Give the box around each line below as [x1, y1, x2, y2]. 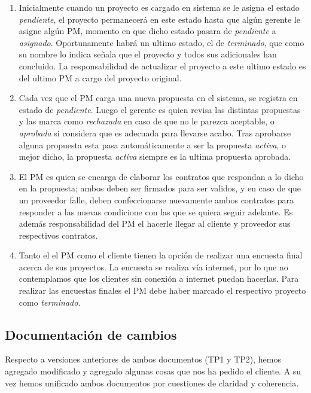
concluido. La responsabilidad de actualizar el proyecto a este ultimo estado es [19, 59, 306, 72]
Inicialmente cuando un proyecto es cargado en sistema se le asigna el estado [19, 1, 300, 13]
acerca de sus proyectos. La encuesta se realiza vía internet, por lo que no [19, 260, 288, 273]
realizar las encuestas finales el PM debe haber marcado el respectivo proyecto [19, 284, 306, 297]
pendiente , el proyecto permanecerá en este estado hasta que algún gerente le [19, 13, 300, 25]
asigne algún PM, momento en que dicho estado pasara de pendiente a [19, 25, 276, 37]
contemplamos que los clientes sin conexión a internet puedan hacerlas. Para [19, 272, 299, 285]
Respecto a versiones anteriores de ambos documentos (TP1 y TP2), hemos [5, 353, 281, 365]
